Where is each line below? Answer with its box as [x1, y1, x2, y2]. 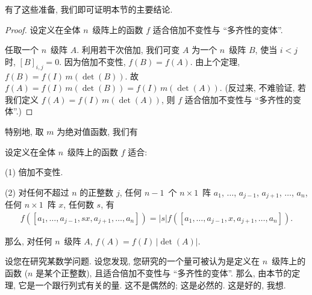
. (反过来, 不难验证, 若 [219, 81, 306, 94]
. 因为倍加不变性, [59, 55, 126, 67]
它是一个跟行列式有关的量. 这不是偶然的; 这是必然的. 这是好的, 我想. [18, 278, 286, 291]
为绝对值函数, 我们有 [57, 125, 138, 137]
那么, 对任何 [5, 234, 52, 247]
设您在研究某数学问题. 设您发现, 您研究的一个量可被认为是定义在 [5, 255, 260, 267]
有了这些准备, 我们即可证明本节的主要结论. [5, 3, 173, 15]
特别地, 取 [5, 125, 44, 137]
